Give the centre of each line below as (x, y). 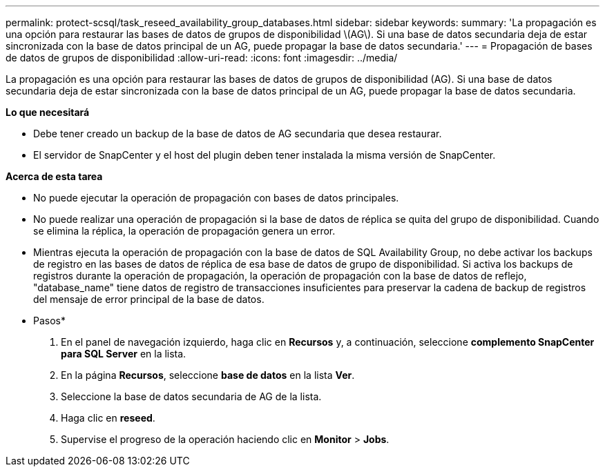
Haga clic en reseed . (108, 418)
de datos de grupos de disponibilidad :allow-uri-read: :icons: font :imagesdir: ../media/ (202, 58)
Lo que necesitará (48, 112)
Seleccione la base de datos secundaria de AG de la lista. (191, 396)
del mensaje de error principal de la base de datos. (149, 299)
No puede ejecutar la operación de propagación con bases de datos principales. (216, 198)
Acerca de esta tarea (54, 176)
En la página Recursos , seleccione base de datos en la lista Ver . (208, 375)
